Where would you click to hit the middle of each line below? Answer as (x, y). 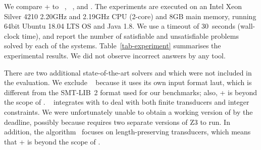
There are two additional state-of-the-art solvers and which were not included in (128, 72)
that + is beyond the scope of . (52, 141)
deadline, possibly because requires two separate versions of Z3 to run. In (117, 122)
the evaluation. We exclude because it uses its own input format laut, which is (128, 82)
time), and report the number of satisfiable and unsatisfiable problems (130, 35)
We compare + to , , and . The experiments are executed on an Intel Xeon (123, 6)
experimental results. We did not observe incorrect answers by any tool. (115, 55)
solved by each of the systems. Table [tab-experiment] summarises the (113, 46)
